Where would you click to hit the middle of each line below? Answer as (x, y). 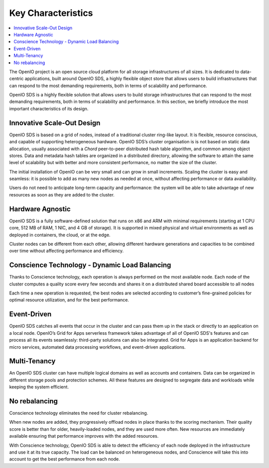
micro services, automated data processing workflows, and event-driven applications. (97, 347)
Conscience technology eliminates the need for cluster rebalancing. (79, 413)
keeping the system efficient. (39, 387)
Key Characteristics (51, 13)
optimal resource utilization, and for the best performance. (69, 300)
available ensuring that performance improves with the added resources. (84, 436)
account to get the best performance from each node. (65, 459)
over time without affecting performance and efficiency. (67, 251)
